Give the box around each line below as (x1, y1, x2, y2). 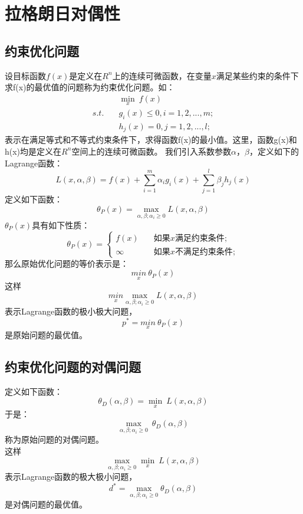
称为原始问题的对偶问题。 (5, 433, 104, 446)
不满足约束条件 (174, 247, 233, 256)
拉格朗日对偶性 (5, 1, 121, 25)
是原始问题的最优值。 (5, 329, 87, 341)
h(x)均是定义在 (5, 145, 62, 157)
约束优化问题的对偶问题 (5, 357, 141, 375)
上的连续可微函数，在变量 (112, 69, 212, 81)
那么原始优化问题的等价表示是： (5, 257, 129, 269)
